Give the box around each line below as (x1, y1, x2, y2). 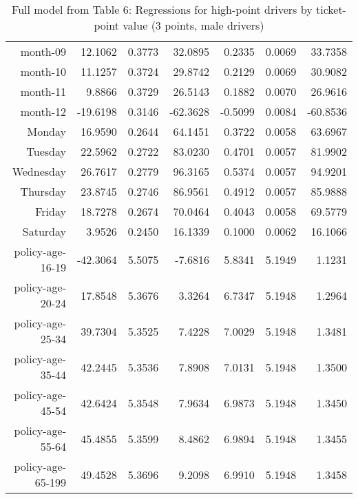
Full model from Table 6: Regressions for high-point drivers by (12, 1, 313, 17)
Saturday (22, 223, 66, 239)
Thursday (20, 183, 66, 199)
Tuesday (26, 143, 66, 159)
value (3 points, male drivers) (123, 17, 264, 33)
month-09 (20, 43, 66, 59)
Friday (35, 203, 66, 219)
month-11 (20, 83, 66, 99)
